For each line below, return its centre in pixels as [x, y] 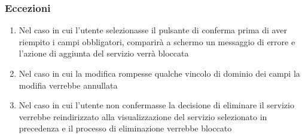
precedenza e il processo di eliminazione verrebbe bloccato [125, 128]
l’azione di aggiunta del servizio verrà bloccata [104, 53]
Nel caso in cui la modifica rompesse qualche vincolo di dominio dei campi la [159, 73]
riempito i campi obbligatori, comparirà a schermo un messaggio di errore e [157, 41]
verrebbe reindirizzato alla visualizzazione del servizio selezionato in [143, 116]
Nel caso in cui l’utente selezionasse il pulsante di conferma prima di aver [153, 30]
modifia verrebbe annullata [68, 85]
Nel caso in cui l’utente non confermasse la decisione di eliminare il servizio [156, 105]
